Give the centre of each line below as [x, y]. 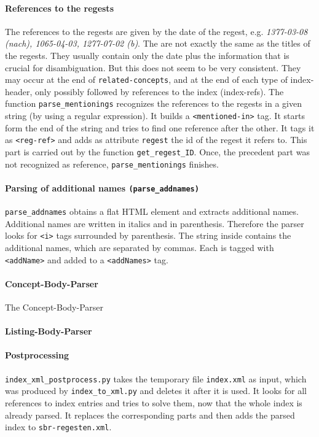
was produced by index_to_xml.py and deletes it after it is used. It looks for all [156, 391]
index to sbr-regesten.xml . [58, 427]
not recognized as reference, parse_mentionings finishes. [112, 164]
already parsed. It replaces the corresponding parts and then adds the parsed [150, 415]
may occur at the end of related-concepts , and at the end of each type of [146, 79]
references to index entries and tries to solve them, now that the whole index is [154, 403]
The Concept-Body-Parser [54, 307]
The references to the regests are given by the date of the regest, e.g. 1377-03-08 [156, 31]
